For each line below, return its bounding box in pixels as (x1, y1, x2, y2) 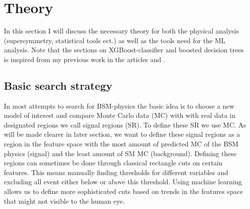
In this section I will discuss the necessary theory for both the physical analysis (4, 26, 239, 36)
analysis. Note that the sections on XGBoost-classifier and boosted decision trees (4, 45, 244, 55)
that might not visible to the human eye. (4, 195, 125, 206)
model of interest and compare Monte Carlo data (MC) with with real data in (4, 110, 235, 120)
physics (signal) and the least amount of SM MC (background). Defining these (4, 148, 237, 158)
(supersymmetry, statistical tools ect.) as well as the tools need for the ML (4, 35, 226, 45)
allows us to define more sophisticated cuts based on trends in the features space (4, 186, 243, 196)
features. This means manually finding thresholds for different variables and (4, 167, 229, 177)
